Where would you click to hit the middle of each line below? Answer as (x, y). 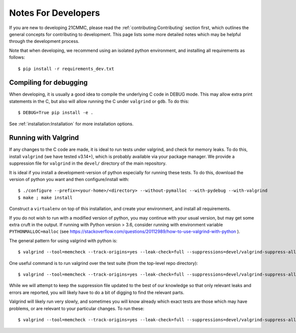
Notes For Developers (55, 13)
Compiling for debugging (49, 83)
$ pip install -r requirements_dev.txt (66, 69)
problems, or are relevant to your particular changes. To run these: (77, 308)
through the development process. (44, 41)
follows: (17, 57)
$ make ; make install (45, 198)
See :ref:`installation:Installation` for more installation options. (71, 124)
